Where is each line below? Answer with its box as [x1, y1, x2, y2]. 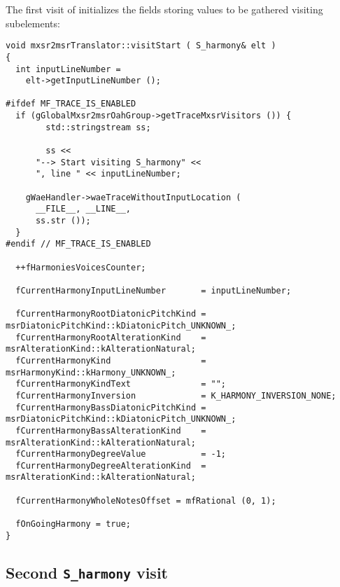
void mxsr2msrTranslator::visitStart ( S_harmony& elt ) [6, 41, 276, 51]
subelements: [6, 15, 60, 30]
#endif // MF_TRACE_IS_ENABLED [6, 239, 151, 249]
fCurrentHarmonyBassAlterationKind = [15, 425, 206, 436]
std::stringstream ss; [45, 122, 151, 132]
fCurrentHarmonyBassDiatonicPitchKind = [15, 402, 206, 413]
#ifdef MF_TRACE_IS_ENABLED [6, 99, 136, 109]
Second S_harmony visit [6, 561, 168, 583]
